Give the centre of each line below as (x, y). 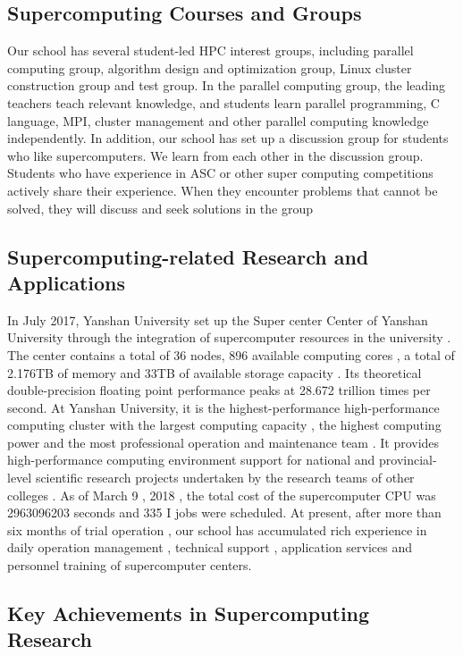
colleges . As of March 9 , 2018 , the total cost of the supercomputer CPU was (222, 495)
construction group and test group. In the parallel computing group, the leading (227, 85)
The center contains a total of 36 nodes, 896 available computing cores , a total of (231, 354)
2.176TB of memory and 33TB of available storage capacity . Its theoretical (215, 372)
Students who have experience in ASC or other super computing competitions (220, 173)
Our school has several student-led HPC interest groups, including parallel (210, 50)
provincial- (408, 460)
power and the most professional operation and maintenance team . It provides (223, 442)
